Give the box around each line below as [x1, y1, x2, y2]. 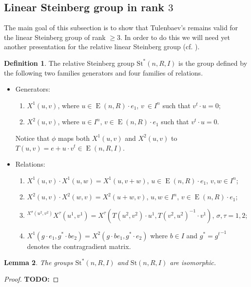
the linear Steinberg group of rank [4, 32, 106, 42]
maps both [58, 133, 90, 143]
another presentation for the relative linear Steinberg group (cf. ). [4, 41, 200, 52]
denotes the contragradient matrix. [27, 241, 131, 251]
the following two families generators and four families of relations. [4, 67, 203, 77]
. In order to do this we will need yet [120, 32, 230, 42]
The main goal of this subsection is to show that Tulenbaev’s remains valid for [4, 22, 238, 33]
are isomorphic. [170, 257, 216, 268]
